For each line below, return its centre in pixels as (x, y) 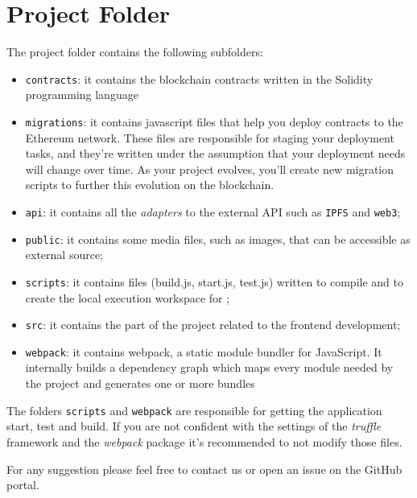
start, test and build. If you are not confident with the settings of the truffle (194, 426)
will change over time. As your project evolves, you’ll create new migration (210, 169)
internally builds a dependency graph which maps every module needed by (209, 367)
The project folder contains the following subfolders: (135, 52)
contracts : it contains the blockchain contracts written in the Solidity (199, 78)
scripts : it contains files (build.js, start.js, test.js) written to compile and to (214, 281)
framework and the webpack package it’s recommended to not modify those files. (204, 441)
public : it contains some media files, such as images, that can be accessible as (218, 239)
